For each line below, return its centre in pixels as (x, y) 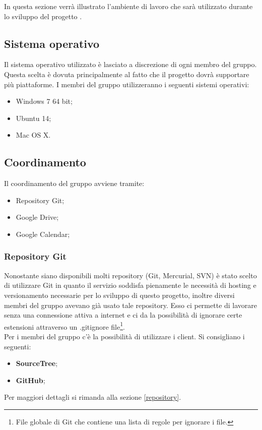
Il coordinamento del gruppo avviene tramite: (74, 183)
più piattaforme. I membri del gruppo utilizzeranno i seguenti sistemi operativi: (127, 84)
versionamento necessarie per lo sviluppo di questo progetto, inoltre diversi (119, 295)
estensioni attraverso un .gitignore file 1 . (64, 326)
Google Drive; (37, 217)
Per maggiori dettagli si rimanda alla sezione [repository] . (93, 397)
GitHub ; (30, 380)
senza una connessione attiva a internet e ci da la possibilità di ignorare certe (123, 315)
